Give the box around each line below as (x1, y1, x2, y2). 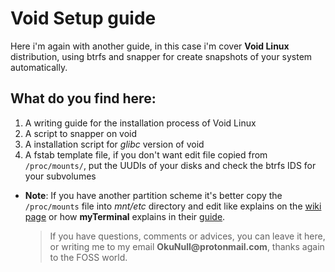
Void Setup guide (10, 7, 157, 30)
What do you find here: (10, 90, 157, 107)
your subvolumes (24, 170, 97, 182)
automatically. (10, 61, 68, 73)
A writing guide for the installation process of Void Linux (24, 117, 257, 129)
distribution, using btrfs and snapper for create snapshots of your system (10, 50, 313, 62)
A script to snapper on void (24, 127, 138, 139)
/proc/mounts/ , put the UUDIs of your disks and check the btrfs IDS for (24, 159, 317, 171)
